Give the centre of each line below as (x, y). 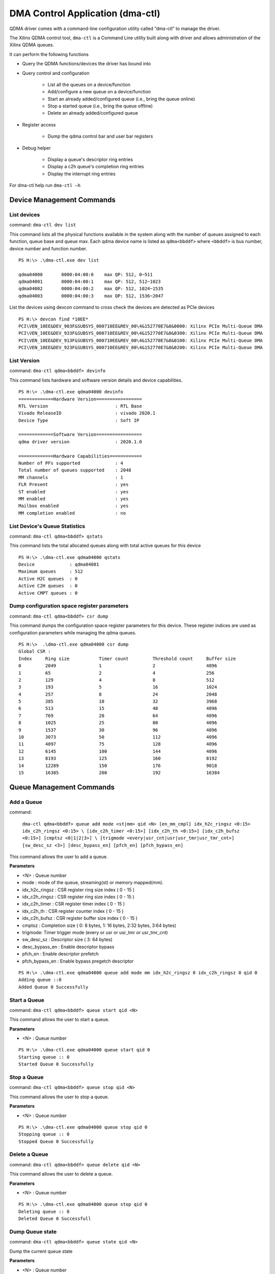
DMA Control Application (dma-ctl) (85, 13)
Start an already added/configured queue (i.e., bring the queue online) (121, 99)
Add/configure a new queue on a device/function (99, 92)
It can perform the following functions (49, 54)
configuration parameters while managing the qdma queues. (73, 632)
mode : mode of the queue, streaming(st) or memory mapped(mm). (93, 883)
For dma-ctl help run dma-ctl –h (45, 185)
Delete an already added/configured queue (93, 113)
